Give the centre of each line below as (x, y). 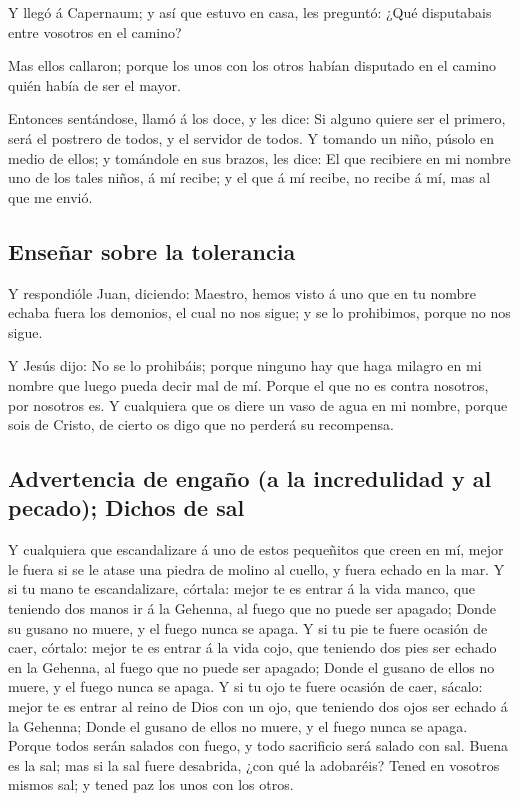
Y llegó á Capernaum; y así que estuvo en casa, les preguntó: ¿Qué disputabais (250, 12)
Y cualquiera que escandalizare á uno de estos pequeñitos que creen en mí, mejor (256, 549)
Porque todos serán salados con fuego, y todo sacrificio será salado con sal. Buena (258, 745)
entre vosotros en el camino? (95, 31)
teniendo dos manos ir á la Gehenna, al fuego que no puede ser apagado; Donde (252, 608)
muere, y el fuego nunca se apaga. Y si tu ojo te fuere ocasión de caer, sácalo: (245, 686)
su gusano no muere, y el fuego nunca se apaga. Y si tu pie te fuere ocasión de (248, 627)
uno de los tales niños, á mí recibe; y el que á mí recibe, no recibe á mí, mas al (249, 177)
